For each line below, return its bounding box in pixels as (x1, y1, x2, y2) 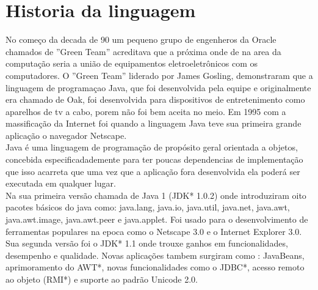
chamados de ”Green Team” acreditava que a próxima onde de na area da (5, 45, 281, 58)
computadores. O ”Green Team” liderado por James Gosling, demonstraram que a (5, 69, 313, 81)
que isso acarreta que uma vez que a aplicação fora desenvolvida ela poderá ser (5, 165, 300, 177)
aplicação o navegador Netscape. (5, 128, 127, 141)
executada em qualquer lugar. (5, 177, 116, 190)
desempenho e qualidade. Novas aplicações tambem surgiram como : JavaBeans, (5, 248, 305, 261)
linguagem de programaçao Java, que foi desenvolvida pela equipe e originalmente (5, 81, 311, 94)
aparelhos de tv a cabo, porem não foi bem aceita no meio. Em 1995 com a (5, 105, 286, 117)
